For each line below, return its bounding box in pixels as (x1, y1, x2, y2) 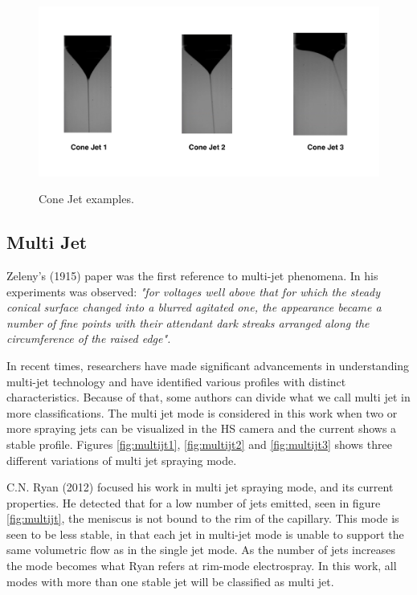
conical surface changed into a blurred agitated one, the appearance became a (6, 299, 382, 316)
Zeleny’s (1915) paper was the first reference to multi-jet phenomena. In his (6, 267, 378, 283)
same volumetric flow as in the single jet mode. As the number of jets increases (6, 541, 395, 558)
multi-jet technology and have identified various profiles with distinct (6, 373, 346, 389)
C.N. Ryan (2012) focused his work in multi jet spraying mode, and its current (6, 479, 394, 495)
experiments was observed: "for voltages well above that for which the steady (6, 283, 381, 300)
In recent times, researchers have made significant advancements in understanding (6, 357, 410, 373)
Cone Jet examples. (39, 190, 134, 207)
